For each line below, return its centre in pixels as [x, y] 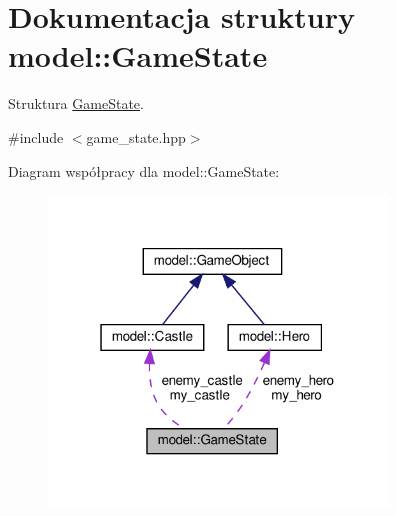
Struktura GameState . [76, 103]
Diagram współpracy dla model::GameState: [144, 170]
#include [36, 136]
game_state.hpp [136, 136]
